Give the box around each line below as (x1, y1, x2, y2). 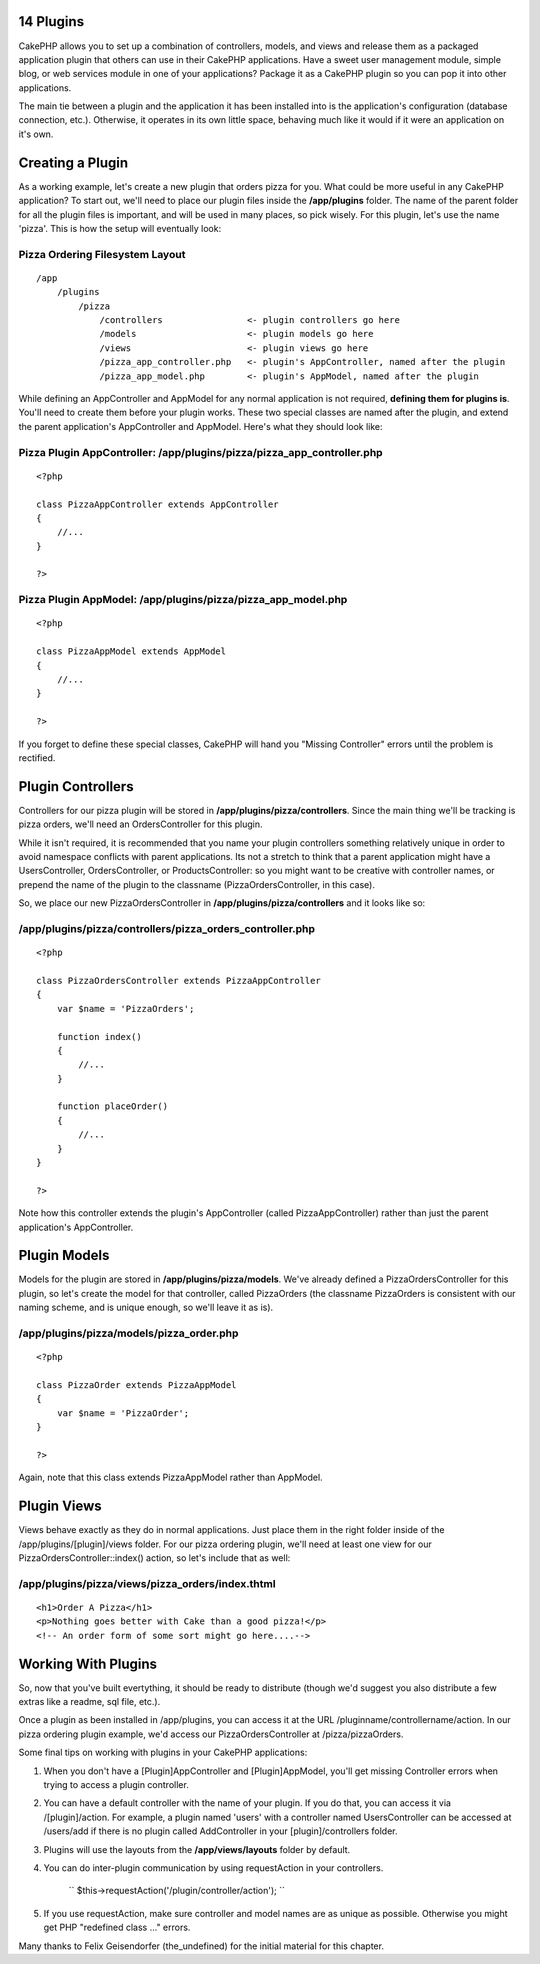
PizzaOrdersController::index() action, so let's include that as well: (18, 1552, 291, 1564)
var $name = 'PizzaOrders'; (56, 1003, 195, 1014)
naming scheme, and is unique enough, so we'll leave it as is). (18, 1301, 274, 1314)
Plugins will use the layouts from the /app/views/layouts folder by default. (43, 1843, 351, 1855)
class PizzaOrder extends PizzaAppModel (36, 1380, 237, 1390)
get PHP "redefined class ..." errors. (43, 1921, 191, 1934)
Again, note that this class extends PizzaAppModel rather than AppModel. (18, 1471, 324, 1484)
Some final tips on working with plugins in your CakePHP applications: (18, 1746, 308, 1759)
